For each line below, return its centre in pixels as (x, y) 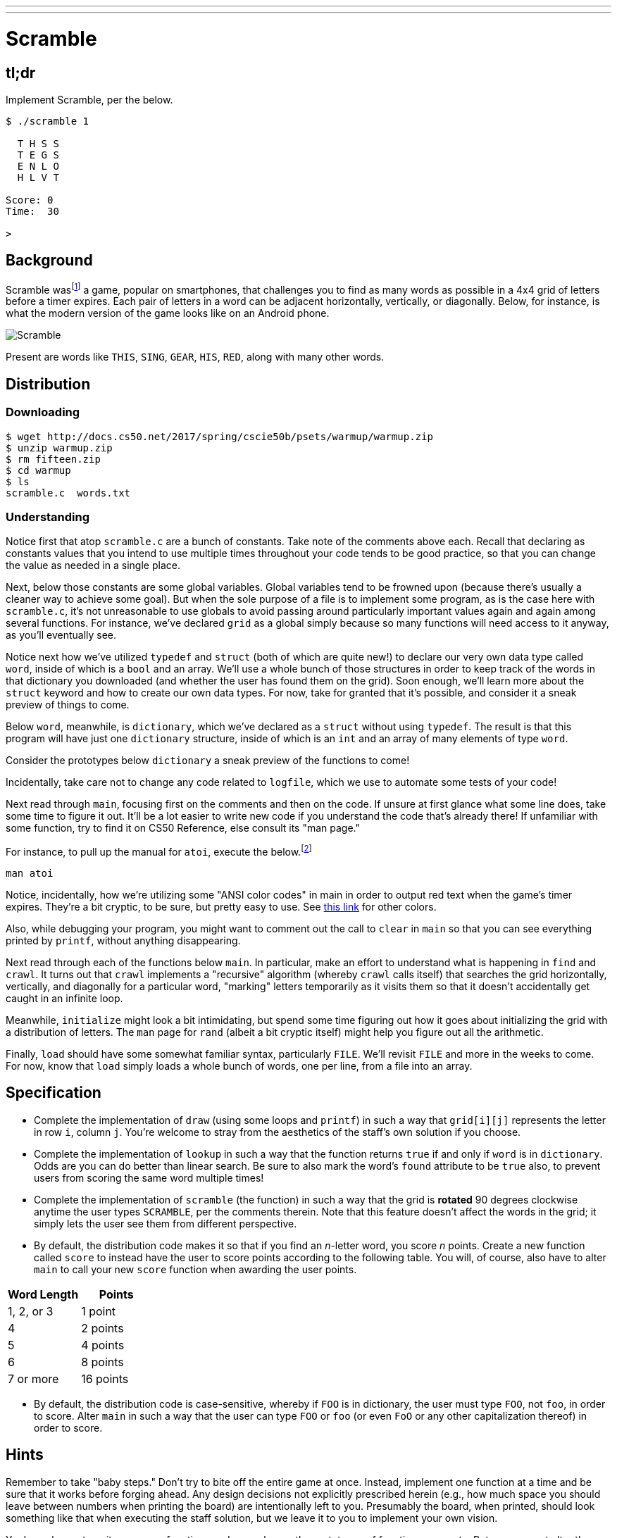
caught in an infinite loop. (64, 999)
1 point (99, 1311)
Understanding (48, 517)
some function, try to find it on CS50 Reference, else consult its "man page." (183, 828)
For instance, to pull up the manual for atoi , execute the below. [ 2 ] (159, 851)
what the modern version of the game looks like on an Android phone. (168, 313)
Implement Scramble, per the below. (89, 99)
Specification (54, 1093)
